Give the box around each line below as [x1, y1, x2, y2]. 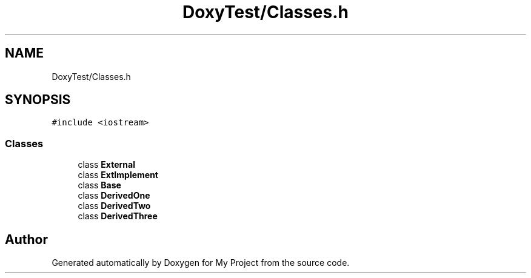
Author [5, 231, 48, 247]
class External [78, 159, 135, 170]
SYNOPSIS [5, 92, 71, 108]
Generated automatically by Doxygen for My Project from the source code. [52, 257, 350, 268]
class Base [78, 180, 121, 191]
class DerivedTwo [78, 200, 151, 211]
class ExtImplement [78, 170, 158, 180]
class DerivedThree [78, 211, 158, 222]
